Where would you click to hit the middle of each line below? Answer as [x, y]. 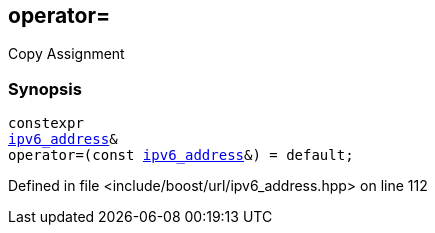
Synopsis [45, 88]
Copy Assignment [66, 54]
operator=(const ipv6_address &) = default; [181, 155]
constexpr [46, 123]
